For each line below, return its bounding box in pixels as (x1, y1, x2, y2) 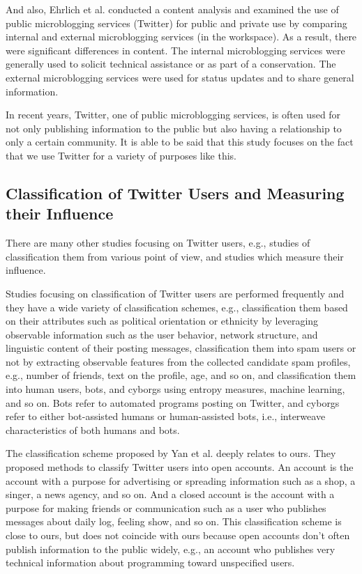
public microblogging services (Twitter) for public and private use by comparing (6, 15, 347, 30)
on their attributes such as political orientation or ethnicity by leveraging (6, 313, 319, 328)
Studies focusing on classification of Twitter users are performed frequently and (6, 286, 345, 300)
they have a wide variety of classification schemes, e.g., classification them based (6, 300, 348, 314)
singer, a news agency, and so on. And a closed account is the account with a (6, 487, 335, 502)
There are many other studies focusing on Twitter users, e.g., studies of (6, 235, 310, 250)
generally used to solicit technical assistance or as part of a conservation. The (6, 56, 336, 71)
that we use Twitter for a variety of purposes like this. (6, 148, 237, 162)
